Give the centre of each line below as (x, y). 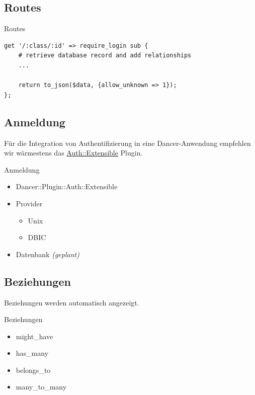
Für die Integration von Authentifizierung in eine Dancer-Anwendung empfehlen (127, 143)
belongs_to (33, 370)
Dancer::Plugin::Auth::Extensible (67, 186)
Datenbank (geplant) (48, 254)
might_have (34, 336)
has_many (32, 353)
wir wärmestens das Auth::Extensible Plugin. (73, 153)
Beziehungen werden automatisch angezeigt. (72, 302)
